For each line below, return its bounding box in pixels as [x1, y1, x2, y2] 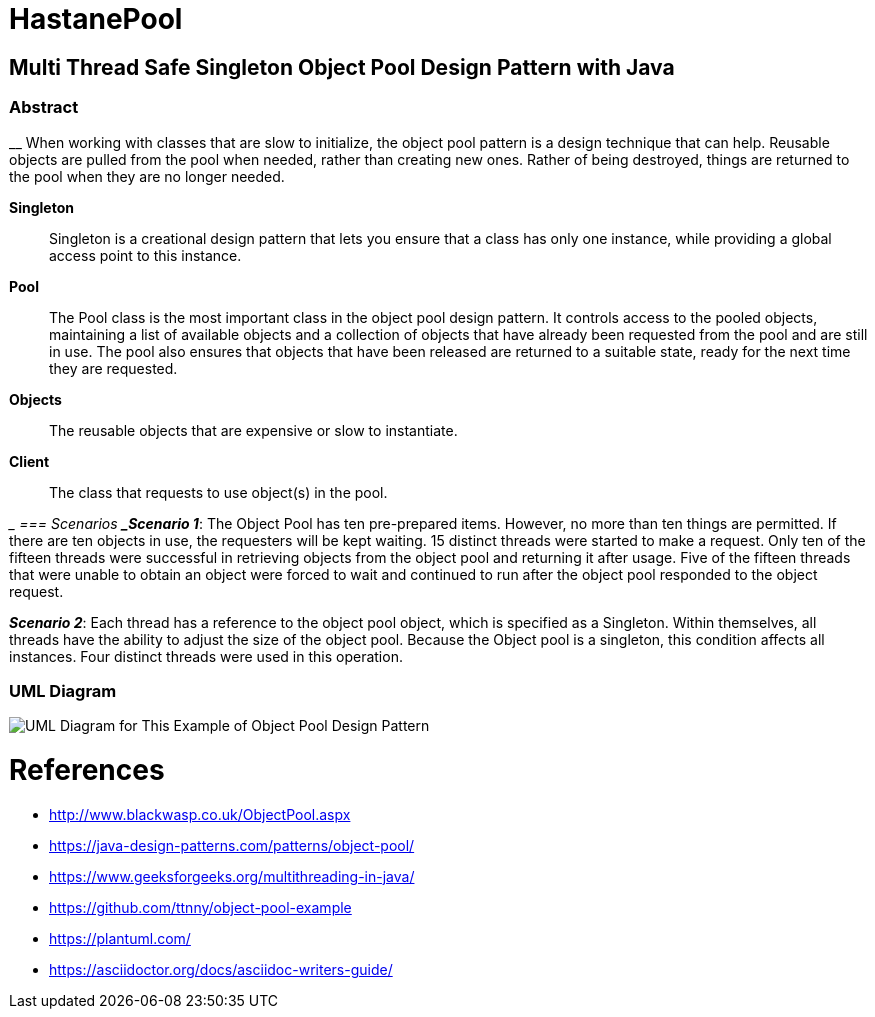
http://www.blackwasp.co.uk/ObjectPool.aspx [49, 805, 351, 823]
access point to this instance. [49, 246, 242, 264]
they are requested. [49, 359, 178, 377]
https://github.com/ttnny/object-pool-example [49, 898, 352, 916]
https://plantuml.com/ [49, 929, 191, 947]
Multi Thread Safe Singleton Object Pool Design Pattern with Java [9, 54, 675, 80]
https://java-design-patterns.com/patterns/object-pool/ [49, 836, 415, 854]
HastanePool [9, 2, 183, 36]
